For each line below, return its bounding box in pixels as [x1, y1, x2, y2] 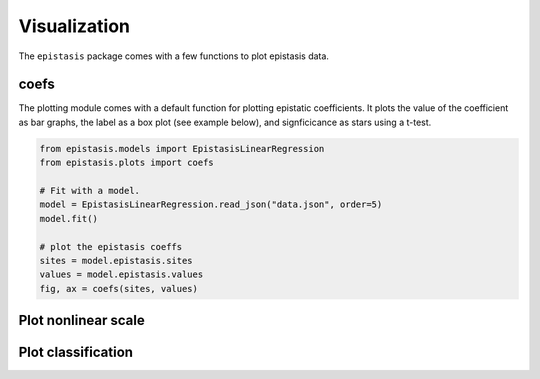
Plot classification [18, 344, 134, 361]
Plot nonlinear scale [18, 312, 145, 329]
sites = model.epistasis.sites [39, 255, 194, 266]
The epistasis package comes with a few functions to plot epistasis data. [18, 50, 330, 62]
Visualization [18, 15, 130, 37]
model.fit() [39, 213, 99, 224]
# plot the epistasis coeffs [39, 241, 183, 252]
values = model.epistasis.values [39, 269, 204, 280]
